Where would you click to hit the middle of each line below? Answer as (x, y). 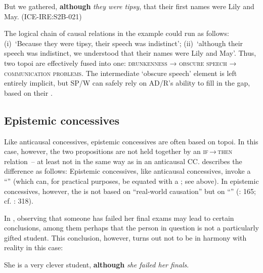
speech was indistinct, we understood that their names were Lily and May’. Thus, (130, 53)
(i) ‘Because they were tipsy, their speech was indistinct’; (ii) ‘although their (124, 43)
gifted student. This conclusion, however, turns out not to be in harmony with (125, 237)
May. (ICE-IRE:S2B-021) (43, 16)
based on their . (28, 92)
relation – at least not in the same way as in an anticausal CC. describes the (123, 161)
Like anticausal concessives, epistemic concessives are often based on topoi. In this (131, 141)
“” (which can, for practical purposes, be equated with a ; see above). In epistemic (131, 181)
